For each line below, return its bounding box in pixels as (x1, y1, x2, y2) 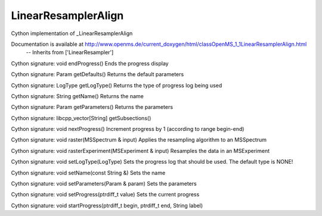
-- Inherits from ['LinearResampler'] (26, 49, 114, 56)
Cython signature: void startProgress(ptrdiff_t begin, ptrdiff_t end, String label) (11, 202, 203, 209)
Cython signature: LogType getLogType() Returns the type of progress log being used (11, 82, 222, 89)
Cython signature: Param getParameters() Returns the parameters (11, 104, 173, 111)
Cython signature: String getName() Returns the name (11, 92, 144, 99)
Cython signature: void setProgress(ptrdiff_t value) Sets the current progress (11, 191, 200, 198)
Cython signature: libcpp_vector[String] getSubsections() (11, 114, 151, 121)
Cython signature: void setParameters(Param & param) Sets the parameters (11, 180, 197, 187)
